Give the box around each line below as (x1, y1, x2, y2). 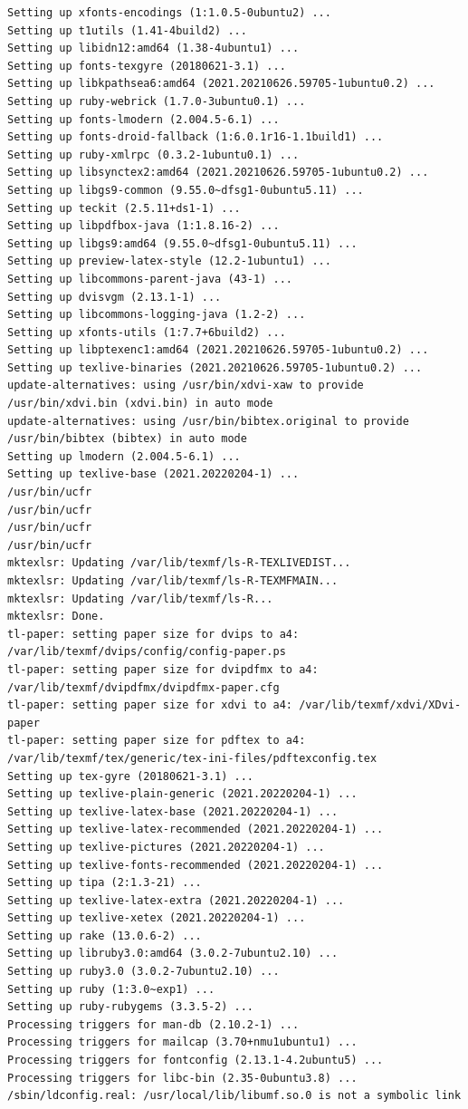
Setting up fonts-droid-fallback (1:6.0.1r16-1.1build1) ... (7, 130, 384, 144)
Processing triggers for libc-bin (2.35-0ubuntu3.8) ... (7, 1071, 358, 1085)
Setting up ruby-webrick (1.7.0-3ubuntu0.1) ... (7, 94, 306, 108)
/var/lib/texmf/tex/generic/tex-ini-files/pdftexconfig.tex (7, 751, 377, 765)
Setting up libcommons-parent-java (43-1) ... (7, 272, 292, 285)
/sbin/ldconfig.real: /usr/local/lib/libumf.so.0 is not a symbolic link (7, 1089, 462, 1103)
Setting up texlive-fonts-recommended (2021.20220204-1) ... (7, 858, 384, 872)
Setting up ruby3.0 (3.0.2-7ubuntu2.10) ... (7, 965, 280, 979)
